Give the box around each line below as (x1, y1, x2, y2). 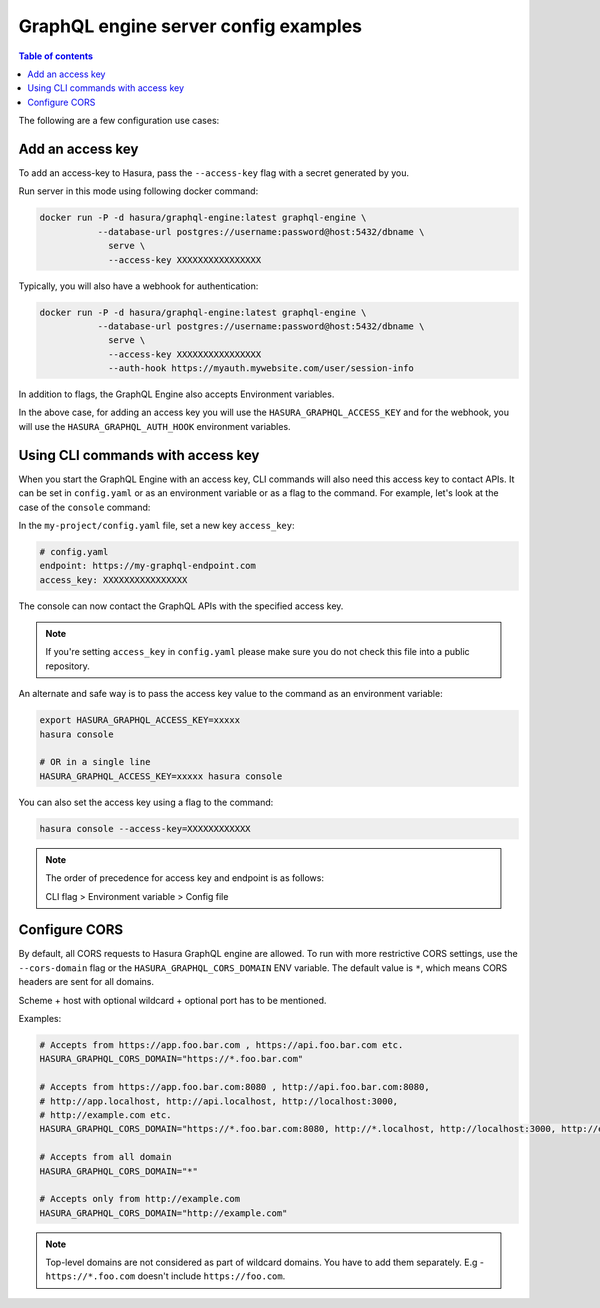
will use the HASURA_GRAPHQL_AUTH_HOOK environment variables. (18, 420, 291, 432)
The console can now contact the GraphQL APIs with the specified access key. (18, 600, 344, 612)
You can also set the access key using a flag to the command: (18, 796, 274, 808)
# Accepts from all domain (39, 1151, 172, 1163)
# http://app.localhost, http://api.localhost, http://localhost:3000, (39, 1095, 399, 1107)
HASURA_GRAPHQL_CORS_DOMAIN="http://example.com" (39, 1207, 288, 1219)
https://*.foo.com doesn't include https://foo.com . (45, 1270, 286, 1282)
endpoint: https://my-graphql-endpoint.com (39, 560, 257, 572)
